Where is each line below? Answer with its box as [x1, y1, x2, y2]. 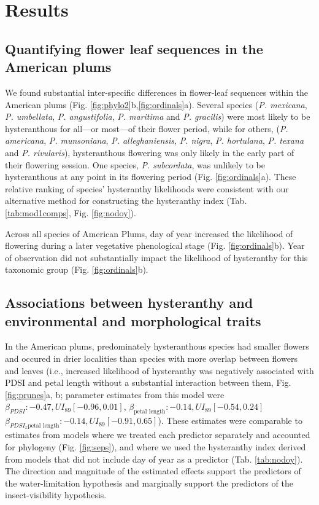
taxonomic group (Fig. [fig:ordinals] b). [5, 263, 148, 276]
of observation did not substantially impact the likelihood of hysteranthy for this [5, 251, 308, 264]
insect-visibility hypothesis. [5, 488, 107, 501]
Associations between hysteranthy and [5, 293, 253, 312]
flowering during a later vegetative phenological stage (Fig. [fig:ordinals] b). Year [5, 239, 305, 252]
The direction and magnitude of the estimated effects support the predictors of [5, 464, 301, 477]
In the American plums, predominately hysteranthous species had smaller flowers [5, 340, 309, 353]
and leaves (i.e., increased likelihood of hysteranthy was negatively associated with [5, 364, 314, 377]
